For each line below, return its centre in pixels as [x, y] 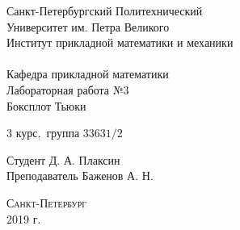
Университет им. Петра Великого [88, 26]
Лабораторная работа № [65, 89]
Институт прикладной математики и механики [120, 42]
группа [63, 133]
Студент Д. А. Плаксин [63, 159]
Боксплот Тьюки [46, 105]
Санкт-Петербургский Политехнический [105, 10]
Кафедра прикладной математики [88, 74]
